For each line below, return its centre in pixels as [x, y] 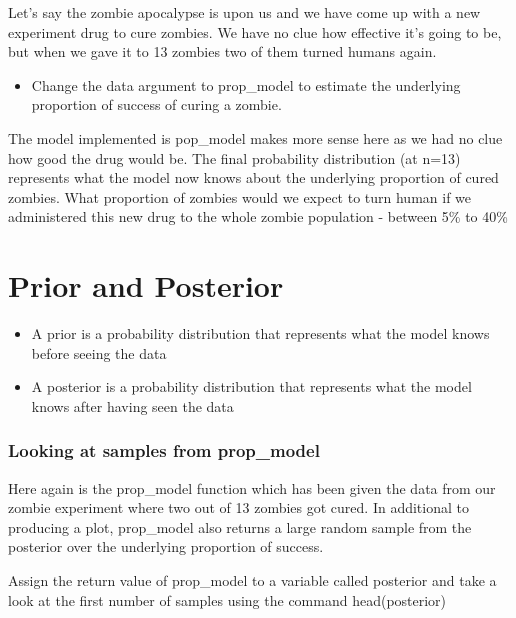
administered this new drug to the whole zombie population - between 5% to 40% [258, 216]
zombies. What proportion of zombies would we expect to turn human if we [240, 196]
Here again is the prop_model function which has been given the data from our [252, 487]
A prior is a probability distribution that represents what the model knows [260, 333]
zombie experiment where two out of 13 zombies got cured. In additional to [238, 507]
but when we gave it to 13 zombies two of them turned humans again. [222, 51]
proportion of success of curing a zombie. [156, 104]
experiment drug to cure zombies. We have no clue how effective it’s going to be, [255, 31]
